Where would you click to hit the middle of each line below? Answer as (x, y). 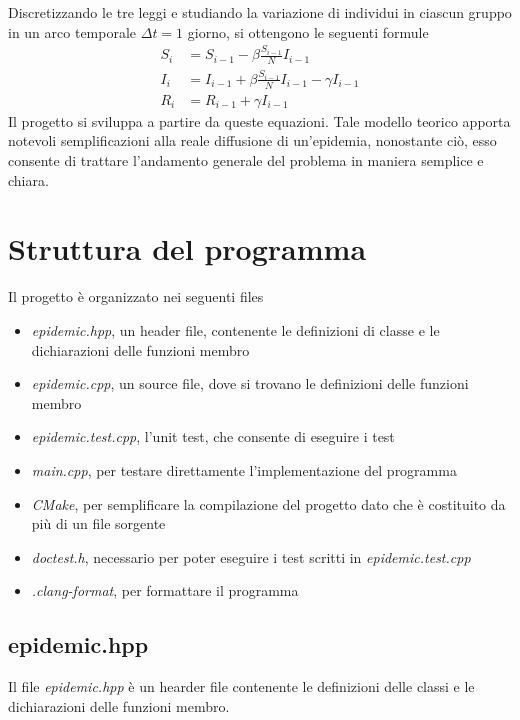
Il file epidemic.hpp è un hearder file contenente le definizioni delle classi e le (241, 686)
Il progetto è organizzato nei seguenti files (136, 296)
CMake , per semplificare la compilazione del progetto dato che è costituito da (268, 503)
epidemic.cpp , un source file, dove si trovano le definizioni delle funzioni (250, 383)
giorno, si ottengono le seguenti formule (308, 31)
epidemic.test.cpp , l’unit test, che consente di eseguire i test (213, 436)
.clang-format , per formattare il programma (165, 590)
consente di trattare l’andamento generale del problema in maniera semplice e (246, 160)
